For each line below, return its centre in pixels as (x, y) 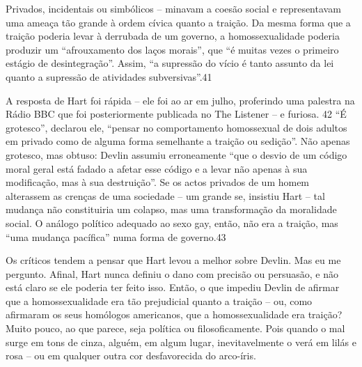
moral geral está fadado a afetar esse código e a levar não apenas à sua (157, 168)
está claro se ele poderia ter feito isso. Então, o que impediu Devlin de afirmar (173, 287)
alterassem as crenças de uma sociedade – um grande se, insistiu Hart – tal (165, 195)
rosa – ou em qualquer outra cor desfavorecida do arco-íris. (131, 356)
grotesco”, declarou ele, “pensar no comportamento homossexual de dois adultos (176, 127)
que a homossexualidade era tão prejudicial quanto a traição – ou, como (159, 300)
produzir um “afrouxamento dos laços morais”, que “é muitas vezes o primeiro (172, 49)
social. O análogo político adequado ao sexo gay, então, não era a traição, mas (172, 222)
